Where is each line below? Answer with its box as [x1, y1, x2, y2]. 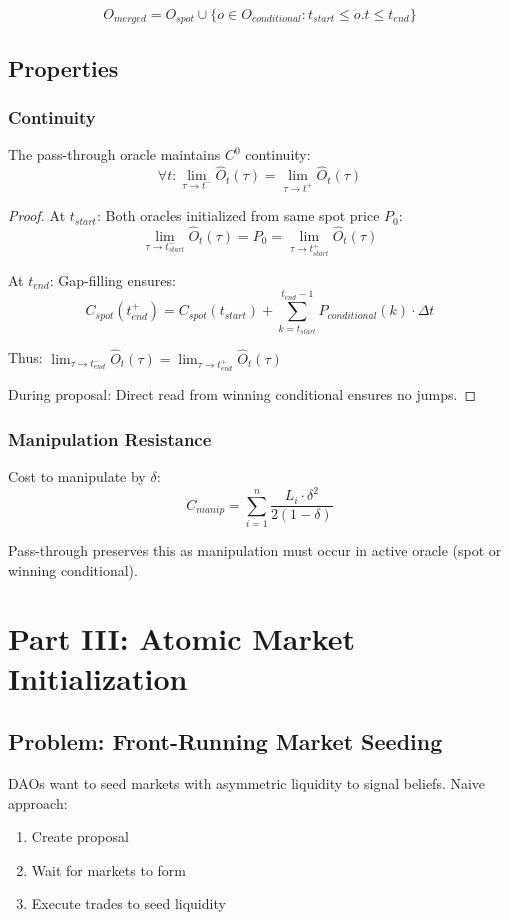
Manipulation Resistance [8, 426, 212, 451]
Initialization [8, 657, 188, 698]
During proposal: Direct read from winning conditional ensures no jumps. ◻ [8, 384, 477, 405]
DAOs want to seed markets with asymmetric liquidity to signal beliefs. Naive [8, 773, 486, 794]
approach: [8, 792, 68, 813]
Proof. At [8, 205, 66, 226]
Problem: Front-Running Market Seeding [8, 726, 443, 757]
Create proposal [31, 826, 129, 847]
